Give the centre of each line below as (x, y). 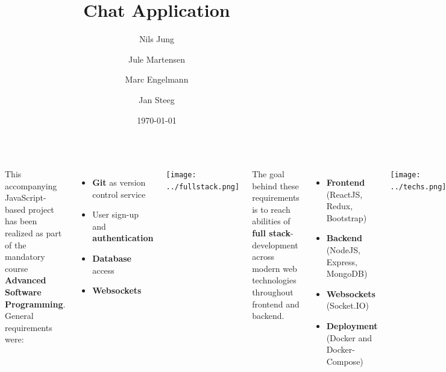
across (263, 257)
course (17, 268)
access (103, 270)
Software (23, 292)
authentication (123, 238)
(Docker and (349, 337)
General (19, 316)
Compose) (345, 361)
